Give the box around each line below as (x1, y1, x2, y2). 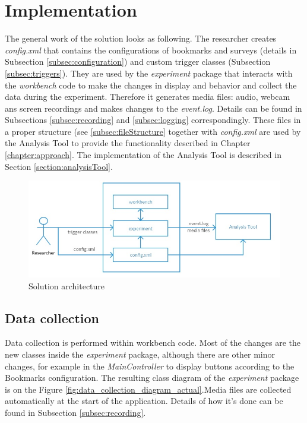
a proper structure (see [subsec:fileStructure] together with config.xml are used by (5, 125, 301, 137)
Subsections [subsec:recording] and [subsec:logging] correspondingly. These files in (5, 113, 301, 126)
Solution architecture (29, 279, 105, 292)
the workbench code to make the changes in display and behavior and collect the (5, 78, 297, 91)
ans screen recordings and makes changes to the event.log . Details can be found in (5, 102, 302, 114)
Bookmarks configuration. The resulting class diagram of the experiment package (5, 371, 299, 384)
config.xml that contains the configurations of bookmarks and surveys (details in (5, 43, 297, 56)
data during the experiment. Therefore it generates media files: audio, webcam (5, 90, 290, 103)
